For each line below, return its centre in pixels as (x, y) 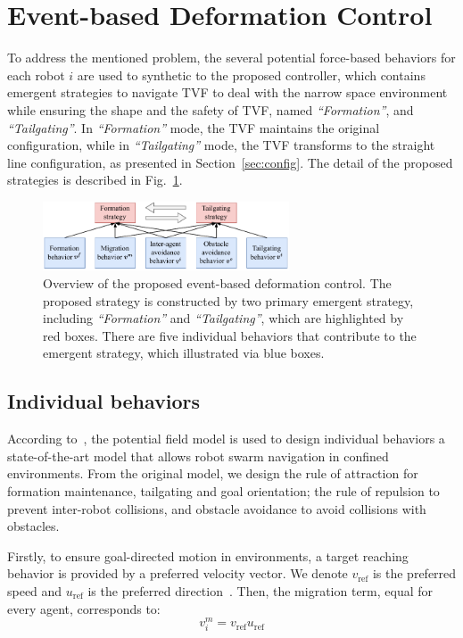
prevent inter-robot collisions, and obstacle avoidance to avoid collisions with (217, 508)
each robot (36, 75)
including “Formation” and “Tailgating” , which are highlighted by (223, 318)
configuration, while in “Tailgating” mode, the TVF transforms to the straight (221, 145)
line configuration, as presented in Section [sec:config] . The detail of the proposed (230, 162)
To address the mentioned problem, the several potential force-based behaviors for (231, 58)
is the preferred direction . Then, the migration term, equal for (260, 590)
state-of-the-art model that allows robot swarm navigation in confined (198, 456)
